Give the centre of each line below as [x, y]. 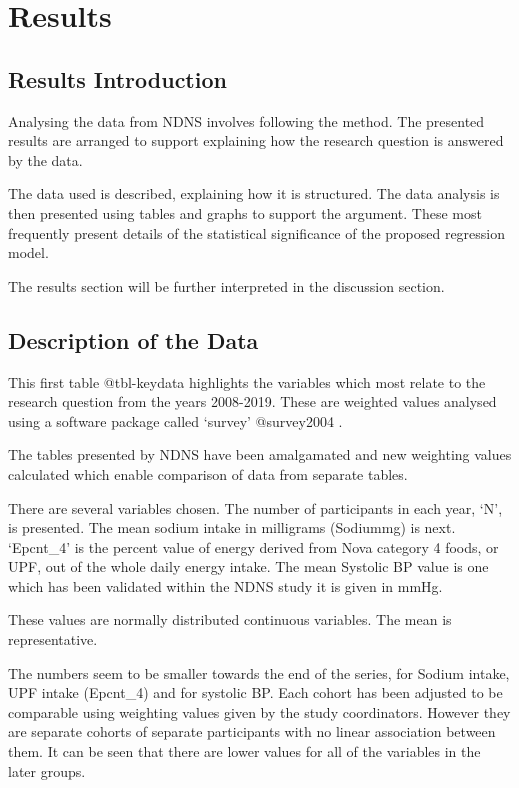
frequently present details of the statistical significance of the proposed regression [257, 232]
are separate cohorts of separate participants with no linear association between [252, 731]
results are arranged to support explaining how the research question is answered [256, 140]
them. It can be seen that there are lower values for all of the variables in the [244, 751]
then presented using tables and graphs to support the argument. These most [245, 212]
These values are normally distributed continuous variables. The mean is [230, 619]
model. [28, 252]
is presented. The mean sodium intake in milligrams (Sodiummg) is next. [232, 527]
